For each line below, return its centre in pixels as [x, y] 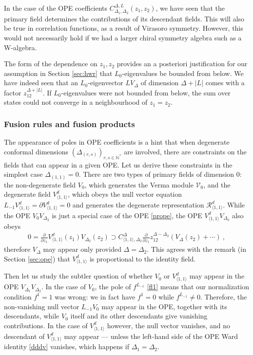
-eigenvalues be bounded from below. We [183, 73]
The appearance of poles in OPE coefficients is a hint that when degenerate [117, 142]
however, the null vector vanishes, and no [169, 325]
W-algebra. [20, 47]
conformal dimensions [36, 151]
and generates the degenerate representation [138, 205]
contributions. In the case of [46, 325]
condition [18, 296]
